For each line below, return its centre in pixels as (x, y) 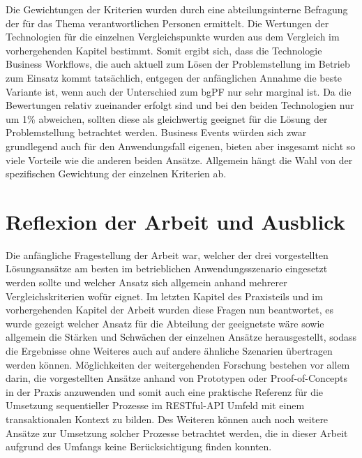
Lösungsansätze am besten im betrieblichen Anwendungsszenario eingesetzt (167, 268)
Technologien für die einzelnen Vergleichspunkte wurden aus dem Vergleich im (173, 37)
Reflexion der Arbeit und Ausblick (175, 221)
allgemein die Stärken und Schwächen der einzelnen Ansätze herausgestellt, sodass (181, 337)
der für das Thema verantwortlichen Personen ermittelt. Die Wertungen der (167, 23)
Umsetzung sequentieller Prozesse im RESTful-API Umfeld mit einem (155, 405)
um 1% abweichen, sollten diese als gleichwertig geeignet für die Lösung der (167, 118)
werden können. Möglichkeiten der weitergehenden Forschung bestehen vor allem (178, 364)
